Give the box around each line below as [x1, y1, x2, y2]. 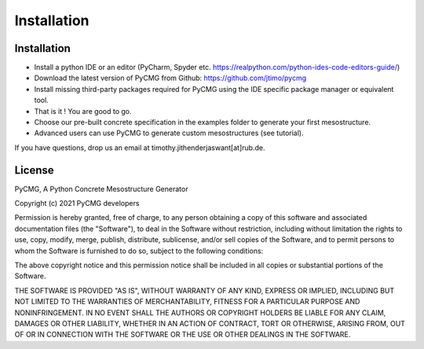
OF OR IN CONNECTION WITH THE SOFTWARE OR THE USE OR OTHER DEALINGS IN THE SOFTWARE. [14, 330, 351, 340]
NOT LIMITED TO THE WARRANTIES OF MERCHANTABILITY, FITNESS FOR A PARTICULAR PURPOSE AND [14, 297, 360, 307]
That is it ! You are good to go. [34, 106, 132, 116]
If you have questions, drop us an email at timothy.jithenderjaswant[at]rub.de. [14, 142, 265, 152]
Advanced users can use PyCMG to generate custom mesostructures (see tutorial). [34, 128, 304, 138]
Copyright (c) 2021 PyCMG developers [14, 199, 140, 208]
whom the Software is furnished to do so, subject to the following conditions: [14, 246, 264, 255]
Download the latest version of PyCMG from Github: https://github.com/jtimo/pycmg [34, 73, 307, 83]
